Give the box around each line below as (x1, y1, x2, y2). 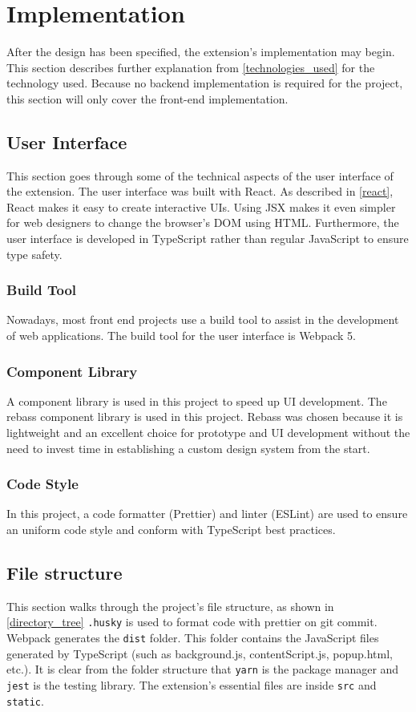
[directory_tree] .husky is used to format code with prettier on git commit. (6, 613, 378, 630)
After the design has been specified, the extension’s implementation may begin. (6, 43, 395, 60)
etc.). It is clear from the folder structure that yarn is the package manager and (6, 661, 399, 678)
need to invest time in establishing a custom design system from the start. (6, 439, 370, 456)
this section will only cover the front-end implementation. (6, 90, 289, 107)
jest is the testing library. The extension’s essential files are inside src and (6, 677, 377, 694)
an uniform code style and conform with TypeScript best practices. (6, 521, 336, 538)
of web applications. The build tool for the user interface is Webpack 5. (6, 327, 356, 344)
